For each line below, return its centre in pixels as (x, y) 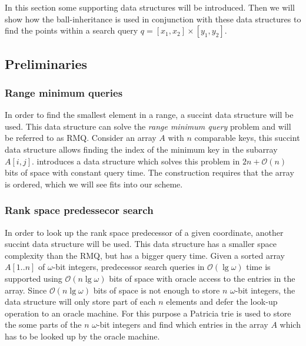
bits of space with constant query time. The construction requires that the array (149, 172)
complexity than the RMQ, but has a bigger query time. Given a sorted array (145, 255)
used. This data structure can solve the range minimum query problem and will (148, 126)
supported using (34, 278)
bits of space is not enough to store (157, 290)
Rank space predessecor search (79, 210)
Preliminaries (46, 63)
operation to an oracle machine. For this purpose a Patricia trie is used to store (148, 313)
